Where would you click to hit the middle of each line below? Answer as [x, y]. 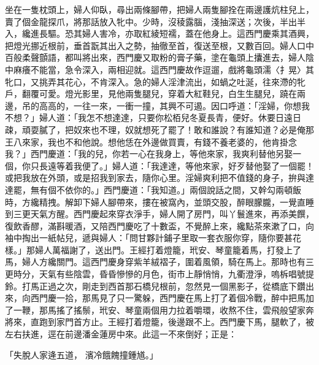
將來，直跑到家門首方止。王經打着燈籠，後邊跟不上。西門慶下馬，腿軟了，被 [159, 322]
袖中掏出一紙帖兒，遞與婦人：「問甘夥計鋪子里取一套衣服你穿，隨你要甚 [149, 238]
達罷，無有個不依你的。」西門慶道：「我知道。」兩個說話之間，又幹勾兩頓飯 [153, 189]
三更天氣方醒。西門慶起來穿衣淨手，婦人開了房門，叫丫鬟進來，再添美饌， [163, 214]
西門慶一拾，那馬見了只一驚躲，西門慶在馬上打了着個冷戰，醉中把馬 [168, 298]
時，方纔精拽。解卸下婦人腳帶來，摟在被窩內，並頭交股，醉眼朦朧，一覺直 [155, 202]
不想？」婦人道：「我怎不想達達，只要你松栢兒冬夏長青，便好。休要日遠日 [153, 117]
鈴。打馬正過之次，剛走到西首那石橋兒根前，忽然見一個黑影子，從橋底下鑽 [155, 286]
